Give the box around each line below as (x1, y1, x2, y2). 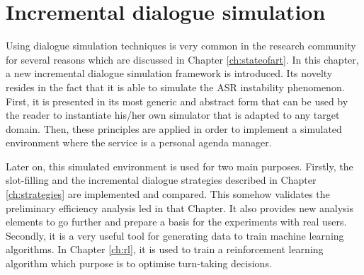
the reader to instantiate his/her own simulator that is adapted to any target (6, 107, 340, 122)
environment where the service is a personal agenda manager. (6, 135, 272, 150)
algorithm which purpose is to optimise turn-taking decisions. (6, 256, 272, 271)
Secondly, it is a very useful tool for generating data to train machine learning (6, 228, 344, 242)
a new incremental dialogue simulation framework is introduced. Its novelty (6, 66, 333, 81)
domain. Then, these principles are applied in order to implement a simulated (6, 121, 342, 136)
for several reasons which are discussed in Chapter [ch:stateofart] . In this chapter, (6, 52, 359, 66)
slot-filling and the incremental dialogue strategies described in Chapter (6, 172, 317, 187)
